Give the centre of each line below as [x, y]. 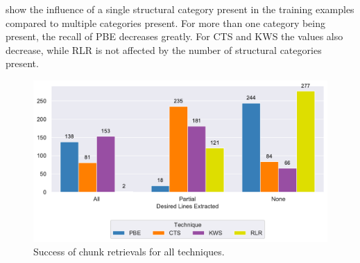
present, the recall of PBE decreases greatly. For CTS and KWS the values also [174, 36]
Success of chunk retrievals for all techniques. [129, 252]
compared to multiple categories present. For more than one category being [166, 22]
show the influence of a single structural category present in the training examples [180, 9]
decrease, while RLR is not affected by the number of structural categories [164, 49]
